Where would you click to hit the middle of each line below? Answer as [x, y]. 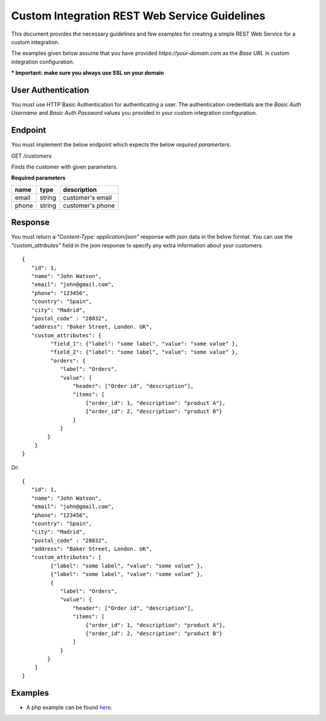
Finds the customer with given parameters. [64, 167]
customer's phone [89, 205]
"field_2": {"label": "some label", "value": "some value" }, [144, 352]
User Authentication [50, 90]
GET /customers [31, 156]
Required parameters [38, 178]
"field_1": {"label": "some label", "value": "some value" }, [144, 344]
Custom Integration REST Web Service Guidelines [138, 16]
